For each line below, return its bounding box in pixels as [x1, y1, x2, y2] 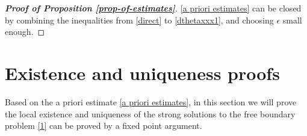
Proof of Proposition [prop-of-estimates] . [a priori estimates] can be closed [5, 2, 302, 14]
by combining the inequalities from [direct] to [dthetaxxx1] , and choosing [5, 13, 274, 26]
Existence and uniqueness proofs [5, 60, 280, 85]
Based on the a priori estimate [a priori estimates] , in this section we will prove [5, 95, 297, 108]
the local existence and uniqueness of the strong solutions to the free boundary [5, 107, 296, 120]
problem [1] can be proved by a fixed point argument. [5, 119, 202, 132]
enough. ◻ [5, 25, 45, 38]
